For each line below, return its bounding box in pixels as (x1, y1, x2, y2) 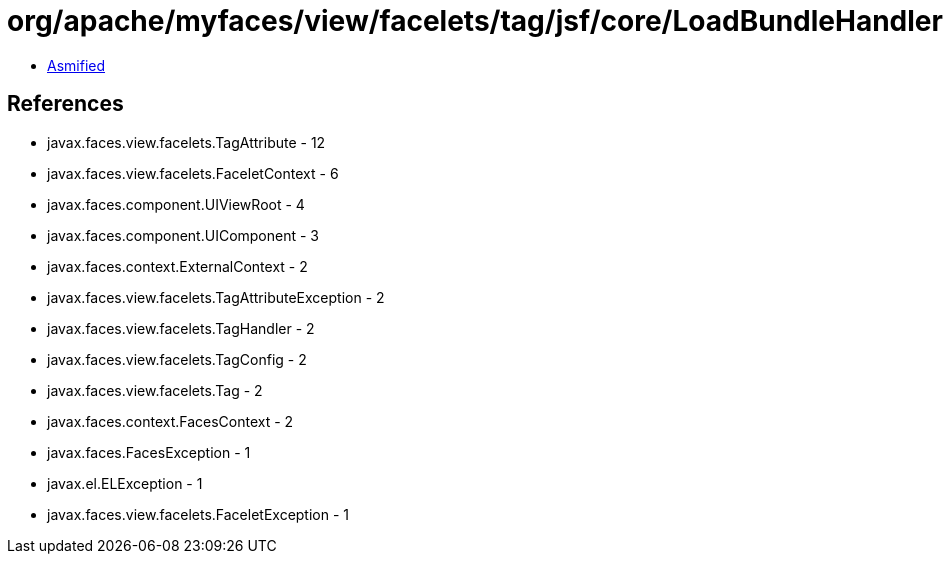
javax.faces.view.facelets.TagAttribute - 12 (47, 133, 326, 151)
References (7, 91, 124, 117)
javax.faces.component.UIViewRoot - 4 (47, 195, 305, 213)
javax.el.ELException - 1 (47, 474, 203, 492)
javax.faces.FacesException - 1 (47, 443, 251, 461)
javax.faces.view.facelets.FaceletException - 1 (47, 505, 350, 523)
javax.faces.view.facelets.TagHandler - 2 (47, 319, 315, 337)
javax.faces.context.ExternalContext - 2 (47, 257, 308, 275)
